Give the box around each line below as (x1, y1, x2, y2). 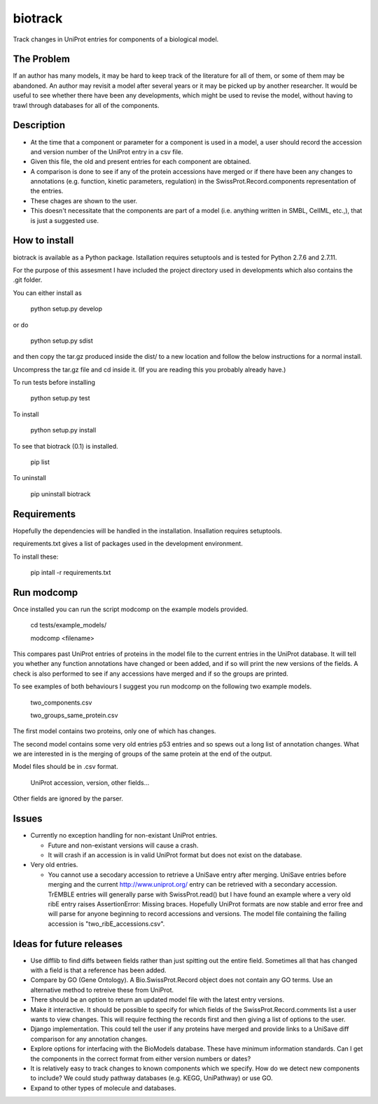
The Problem (13, 53, 70, 65)
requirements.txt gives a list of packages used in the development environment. (13, 540, 243, 548)
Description (13, 119, 66, 131)
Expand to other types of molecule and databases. (30, 1084, 176, 1092)
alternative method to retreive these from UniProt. (30, 986, 174, 994)
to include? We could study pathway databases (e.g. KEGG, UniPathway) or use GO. (30, 1074, 273, 1082)
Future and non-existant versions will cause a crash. (48, 841, 199, 850)
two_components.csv (30, 698, 92, 707)
